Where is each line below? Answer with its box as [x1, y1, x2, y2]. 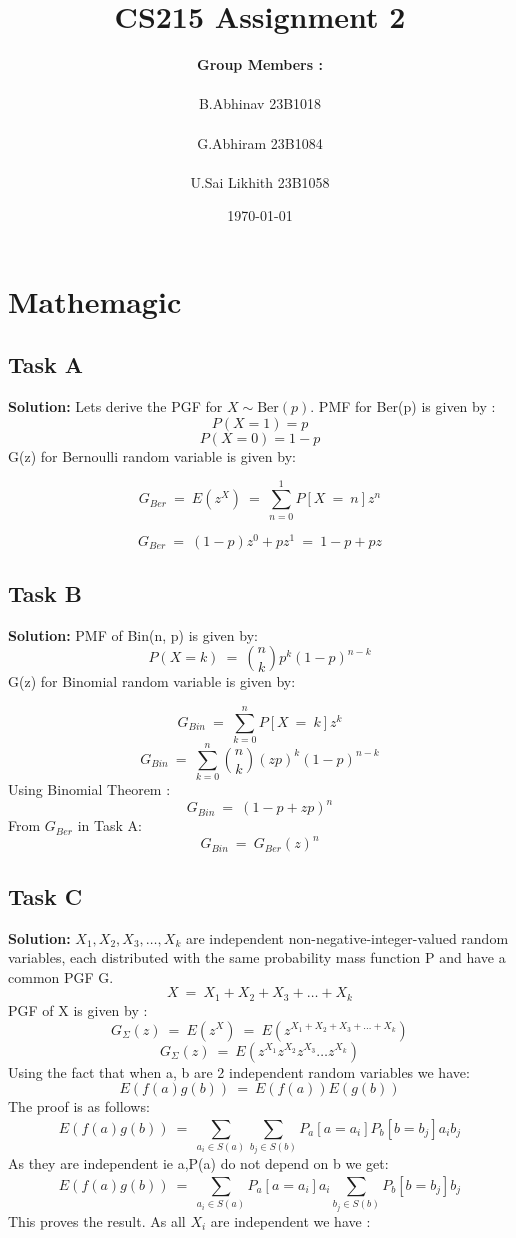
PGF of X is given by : [8, 999, 148, 1020]
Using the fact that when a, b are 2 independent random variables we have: [8, 1061, 470, 1082]
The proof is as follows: [8, 1096, 150, 1117]
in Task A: [77, 815, 142, 836]
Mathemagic [8, 280, 182, 321]
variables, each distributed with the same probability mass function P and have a [8, 947, 506, 968]
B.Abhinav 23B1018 [198, 93, 322, 114]
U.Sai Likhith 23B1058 [190, 171, 330, 192]
